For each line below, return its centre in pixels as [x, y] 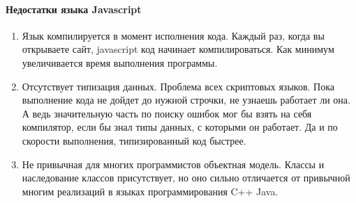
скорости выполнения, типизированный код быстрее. [134, 140]
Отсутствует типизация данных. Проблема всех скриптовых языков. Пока [178, 86]
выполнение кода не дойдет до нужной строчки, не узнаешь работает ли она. [186, 100]
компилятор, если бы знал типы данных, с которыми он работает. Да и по [180, 127]
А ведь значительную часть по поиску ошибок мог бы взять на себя [167, 113]
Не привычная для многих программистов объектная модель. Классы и [173, 164]
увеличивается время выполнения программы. [120, 62]
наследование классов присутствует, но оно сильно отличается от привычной [186, 178]
